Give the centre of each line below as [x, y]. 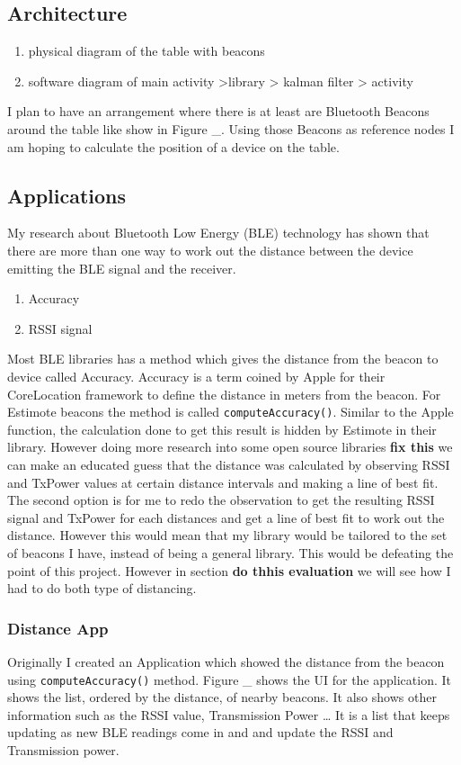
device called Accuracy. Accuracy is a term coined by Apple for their [196, 376]
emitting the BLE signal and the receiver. [122, 268]
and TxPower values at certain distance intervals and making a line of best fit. [223, 482]
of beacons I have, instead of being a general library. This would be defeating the [230, 552]
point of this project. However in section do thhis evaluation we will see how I [229, 570]
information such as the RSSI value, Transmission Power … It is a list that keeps [229, 714]
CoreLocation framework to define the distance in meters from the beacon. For [224, 394]
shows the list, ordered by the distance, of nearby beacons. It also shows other [222, 697]
